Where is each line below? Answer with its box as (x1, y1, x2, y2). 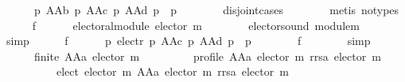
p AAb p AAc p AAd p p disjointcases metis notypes (33, 2, 399, 17)
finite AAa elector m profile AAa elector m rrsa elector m (33, 47, 381, 64)
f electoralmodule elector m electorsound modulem (32, 17, 360, 33)
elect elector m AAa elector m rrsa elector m (56, 63, 289, 80)
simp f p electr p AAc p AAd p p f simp (6, 32, 371, 49)
